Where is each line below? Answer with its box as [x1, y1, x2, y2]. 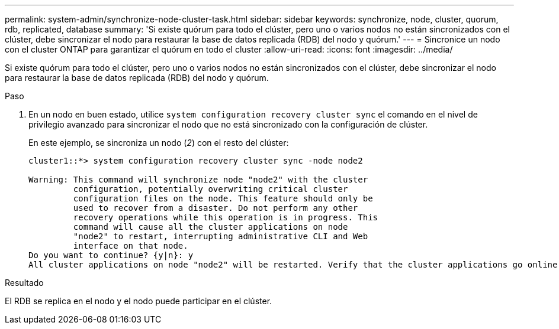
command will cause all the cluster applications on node [73, 222, 348, 232]
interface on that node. [73, 241, 188, 250]
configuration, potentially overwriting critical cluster [73, 184, 348, 194]
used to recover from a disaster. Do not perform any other [73, 203, 358, 213]
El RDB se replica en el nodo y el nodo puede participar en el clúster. [5, 296, 272, 306]
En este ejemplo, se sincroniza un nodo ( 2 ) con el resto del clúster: [28, 138, 289, 148]
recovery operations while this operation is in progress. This [73, 213, 378, 222]
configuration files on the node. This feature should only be [73, 194, 373, 203]
